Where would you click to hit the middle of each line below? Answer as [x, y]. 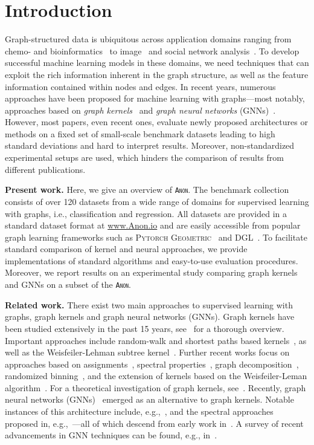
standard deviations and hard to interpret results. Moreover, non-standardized [150, 145]
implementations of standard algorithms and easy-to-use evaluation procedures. [152, 260]
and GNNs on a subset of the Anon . [68, 284]
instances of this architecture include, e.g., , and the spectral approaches [139, 411]
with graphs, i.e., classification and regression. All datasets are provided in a [146, 213]
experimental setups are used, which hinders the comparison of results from [144, 158]
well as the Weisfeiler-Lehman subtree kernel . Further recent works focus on [147, 352]
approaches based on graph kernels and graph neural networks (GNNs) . [140, 110]
